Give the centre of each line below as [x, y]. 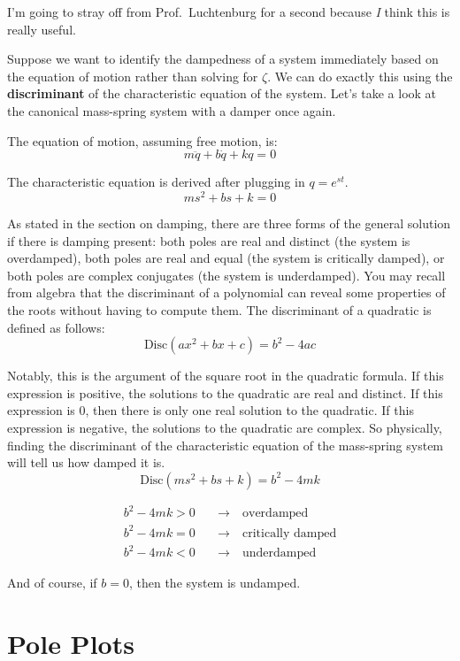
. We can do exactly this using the [360, 76]
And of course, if [52, 583]
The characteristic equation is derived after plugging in [156, 182]
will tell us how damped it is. [86, 462]
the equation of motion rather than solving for [133, 76]
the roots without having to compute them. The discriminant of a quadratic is [219, 310]
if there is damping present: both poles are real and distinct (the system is [209, 240]
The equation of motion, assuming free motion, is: [142, 140]
